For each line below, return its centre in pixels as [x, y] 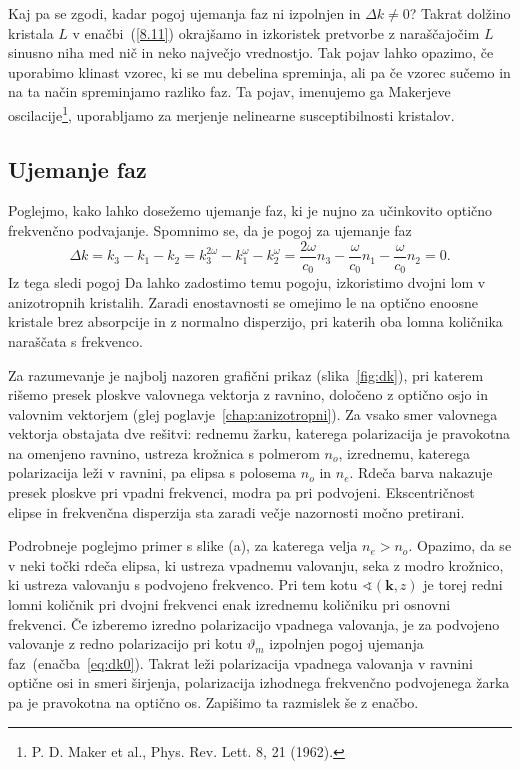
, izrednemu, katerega [404, 452]
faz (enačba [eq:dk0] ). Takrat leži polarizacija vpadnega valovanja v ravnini [240, 662]
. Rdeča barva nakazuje [421, 472]
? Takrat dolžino [460, 13]
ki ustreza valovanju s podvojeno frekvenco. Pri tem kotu [183, 584]
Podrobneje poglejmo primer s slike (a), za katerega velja [183, 545]
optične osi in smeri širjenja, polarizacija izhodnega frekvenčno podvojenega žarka [259, 682]
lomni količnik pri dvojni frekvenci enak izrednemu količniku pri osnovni [229, 604]
